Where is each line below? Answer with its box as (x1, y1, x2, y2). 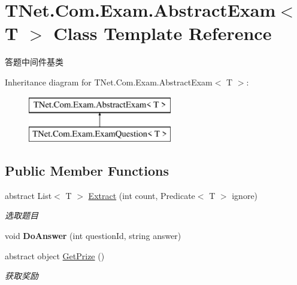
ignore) (232, 189, 258, 201)
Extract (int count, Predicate (88, 189, 195, 201)
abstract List (5, 189, 52, 201)
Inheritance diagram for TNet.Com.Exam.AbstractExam (5, 75, 213, 88)
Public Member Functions (5, 161, 169, 180)
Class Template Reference (53, 21, 272, 45)
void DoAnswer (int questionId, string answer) (5, 229, 181, 242)
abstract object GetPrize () (5, 249, 105, 262)
